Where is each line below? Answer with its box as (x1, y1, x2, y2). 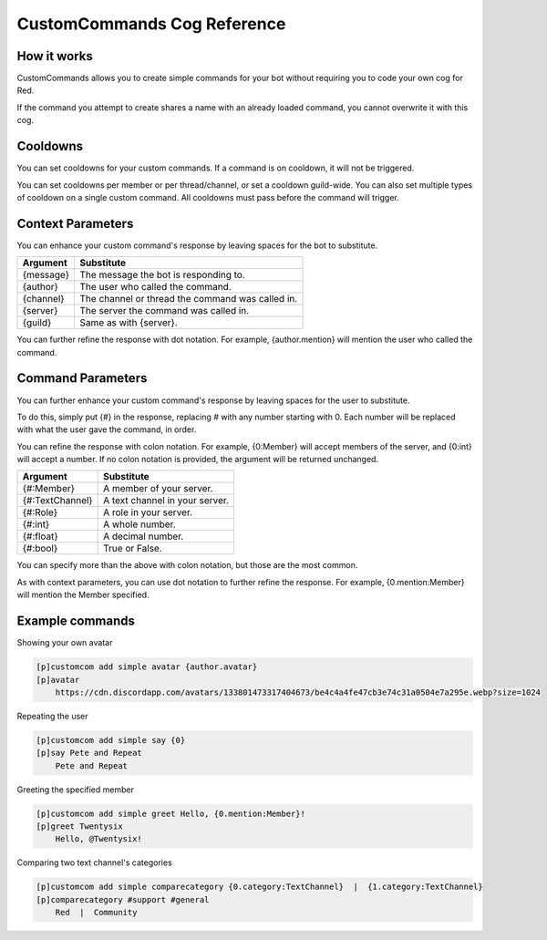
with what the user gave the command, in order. (16, 424, 197, 435)
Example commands (16, 614, 136, 629)
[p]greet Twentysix (36, 821, 123, 832)
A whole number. (103, 518, 177, 531)
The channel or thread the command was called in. (79, 293, 298, 305)
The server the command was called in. (79, 305, 250, 317)
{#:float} (22, 530, 58, 542)
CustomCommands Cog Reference (16, 14, 286, 34)
